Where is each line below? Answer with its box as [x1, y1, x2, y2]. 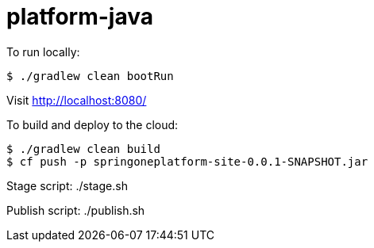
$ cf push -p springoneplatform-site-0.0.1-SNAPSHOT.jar [6, 155, 368, 168]
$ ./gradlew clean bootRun [6, 69, 174, 82]
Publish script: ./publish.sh [6, 203, 145, 217]
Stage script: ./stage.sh [6, 178, 128, 193]
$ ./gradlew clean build [6, 142, 160, 155]
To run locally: [6, 44, 80, 59]
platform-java [6, 3, 153, 30]
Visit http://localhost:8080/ [6, 93, 147, 107]
